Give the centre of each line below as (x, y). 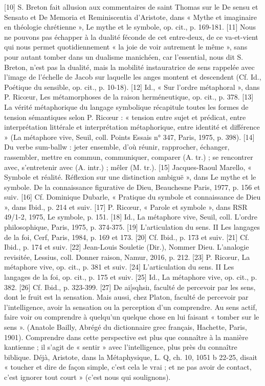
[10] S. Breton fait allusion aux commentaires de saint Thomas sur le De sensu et (131, 7)
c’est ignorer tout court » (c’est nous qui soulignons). (87, 377)
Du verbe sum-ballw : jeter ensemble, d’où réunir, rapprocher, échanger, (117, 147)
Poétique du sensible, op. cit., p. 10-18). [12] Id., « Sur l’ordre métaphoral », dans (132, 87)
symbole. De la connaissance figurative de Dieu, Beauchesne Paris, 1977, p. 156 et (132, 187)
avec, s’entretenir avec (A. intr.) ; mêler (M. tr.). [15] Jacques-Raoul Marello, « (128, 167)
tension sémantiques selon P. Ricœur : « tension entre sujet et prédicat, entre (125, 117)
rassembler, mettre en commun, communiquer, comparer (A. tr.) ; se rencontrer (129, 156)
